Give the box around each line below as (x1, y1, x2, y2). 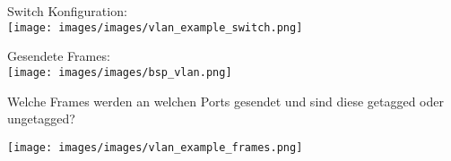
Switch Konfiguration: (7, 2, 127, 20)
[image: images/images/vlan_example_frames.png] (7, 140, 303, 154)
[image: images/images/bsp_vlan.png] (7, 65, 232, 79)
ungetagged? (7, 109, 75, 128)
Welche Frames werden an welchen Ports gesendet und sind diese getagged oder (7, 91, 444, 110)
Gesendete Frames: (7, 47, 110, 65)
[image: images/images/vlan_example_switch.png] (7, 21, 303, 34)
